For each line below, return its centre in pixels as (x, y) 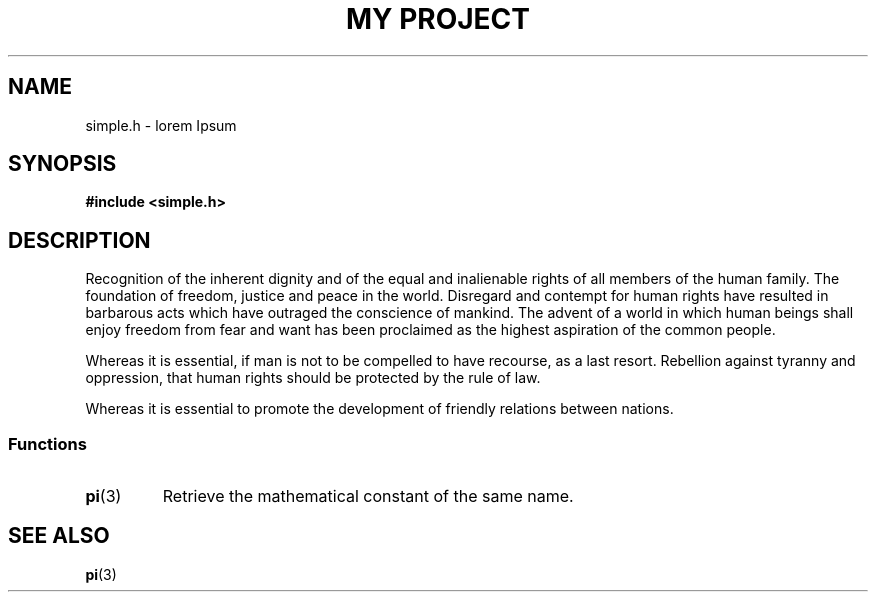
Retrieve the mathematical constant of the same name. (368, 496)
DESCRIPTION (79, 240)
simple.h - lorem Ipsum (161, 125)
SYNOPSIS (62, 164)
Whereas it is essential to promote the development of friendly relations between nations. (379, 409)
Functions (47, 443)
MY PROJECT (438, 19)
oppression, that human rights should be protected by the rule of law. (313, 378)
